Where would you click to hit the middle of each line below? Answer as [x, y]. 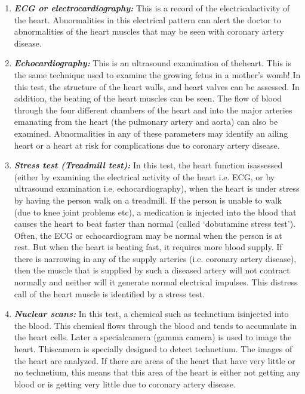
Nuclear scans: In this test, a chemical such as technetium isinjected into [151, 314]
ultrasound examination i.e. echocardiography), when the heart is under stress [157, 188]
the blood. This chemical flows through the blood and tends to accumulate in [155, 325]
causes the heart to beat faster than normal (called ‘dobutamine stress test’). [155, 224]
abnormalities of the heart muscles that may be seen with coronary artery [149, 31]
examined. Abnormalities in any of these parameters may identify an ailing [151, 133]
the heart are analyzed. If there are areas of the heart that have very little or [155, 360]
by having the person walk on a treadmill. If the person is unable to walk [148, 200]
